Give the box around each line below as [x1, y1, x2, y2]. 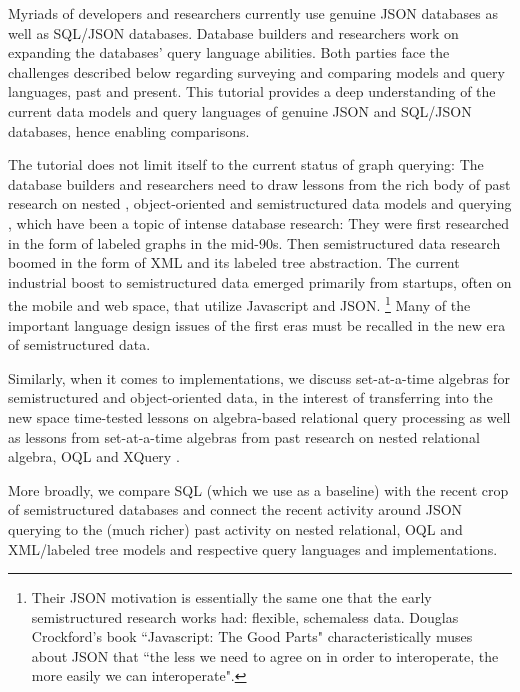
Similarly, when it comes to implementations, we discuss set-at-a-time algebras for [8, 367, 510, 388]
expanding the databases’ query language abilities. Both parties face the [8, 42, 450, 63]
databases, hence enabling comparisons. [8, 120, 250, 141]
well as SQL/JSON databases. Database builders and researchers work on [8, 22, 459, 43]
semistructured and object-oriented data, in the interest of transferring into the [8, 387, 493, 408]
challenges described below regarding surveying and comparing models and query [8, 61, 505, 82]
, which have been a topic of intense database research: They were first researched [8, 212, 510, 233]
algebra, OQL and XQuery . [8, 446, 180, 467]
